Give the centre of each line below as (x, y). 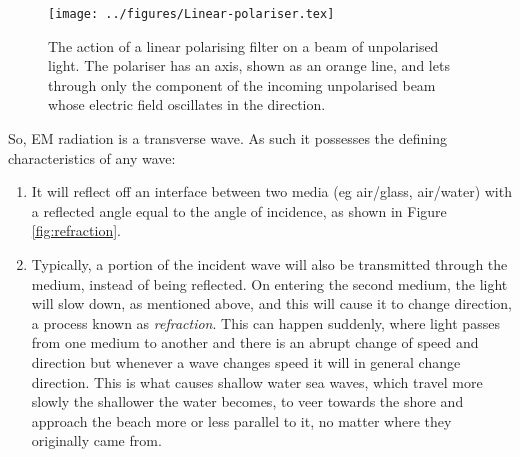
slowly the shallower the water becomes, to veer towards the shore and (247, 401)
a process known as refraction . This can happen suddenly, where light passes (265, 322)
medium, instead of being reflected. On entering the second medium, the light (269, 283)
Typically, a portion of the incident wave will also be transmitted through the (269, 264)
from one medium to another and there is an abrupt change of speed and (255, 342)
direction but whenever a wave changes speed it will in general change (246, 361)
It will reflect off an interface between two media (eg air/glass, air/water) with (271, 191)
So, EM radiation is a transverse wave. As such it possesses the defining (227, 138)
